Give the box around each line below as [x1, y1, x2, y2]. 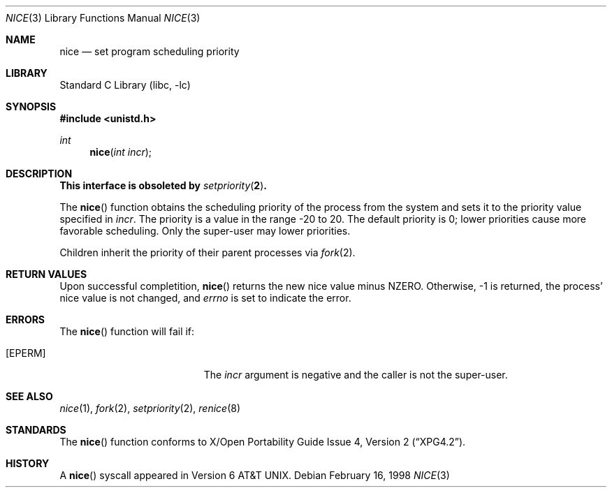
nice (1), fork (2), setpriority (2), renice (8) [59, 402, 241, 414]
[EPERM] [6, 347, 46, 359]
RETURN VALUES [6, 268, 87, 280]
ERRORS [6, 314, 45, 325]
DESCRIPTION [6, 168, 73, 179]
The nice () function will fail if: [59, 325, 195, 337]
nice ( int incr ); [89, 146, 152, 158]
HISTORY [6, 457, 50, 469]
